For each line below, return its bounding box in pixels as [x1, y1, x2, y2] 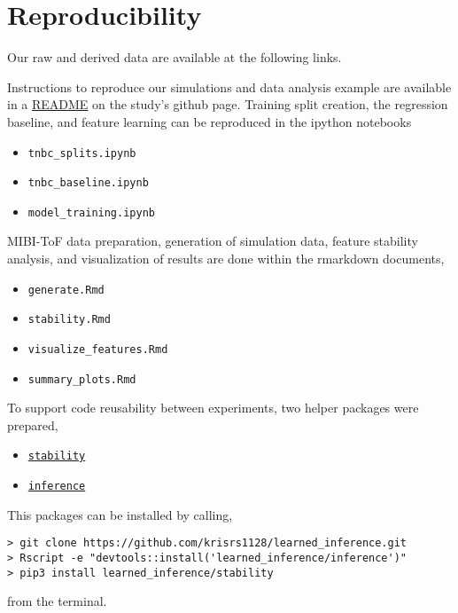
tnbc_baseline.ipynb [27, 177, 149, 190]
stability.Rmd [27, 313, 111, 326]
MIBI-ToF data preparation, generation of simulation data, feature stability [7, 232, 418, 250]
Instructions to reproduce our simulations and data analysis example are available [7, 77, 452, 96]
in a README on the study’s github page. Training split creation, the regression [7, 95, 448, 114]
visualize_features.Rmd [27, 342, 168, 356]
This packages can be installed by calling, [7, 505, 233, 523]
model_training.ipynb [27, 206, 155, 219]
